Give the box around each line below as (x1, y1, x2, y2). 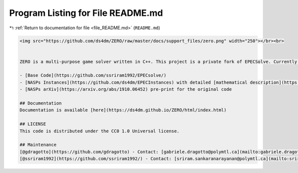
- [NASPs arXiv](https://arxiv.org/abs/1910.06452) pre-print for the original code (19, 87, 232, 92)
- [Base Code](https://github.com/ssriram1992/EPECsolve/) (19, 72, 166, 78)
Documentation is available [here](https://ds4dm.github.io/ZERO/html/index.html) (19, 107, 227, 113)
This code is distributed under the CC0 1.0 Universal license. (19, 128, 180, 134)
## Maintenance (19, 142, 57, 148)
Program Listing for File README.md (9, 7, 163, 18)
